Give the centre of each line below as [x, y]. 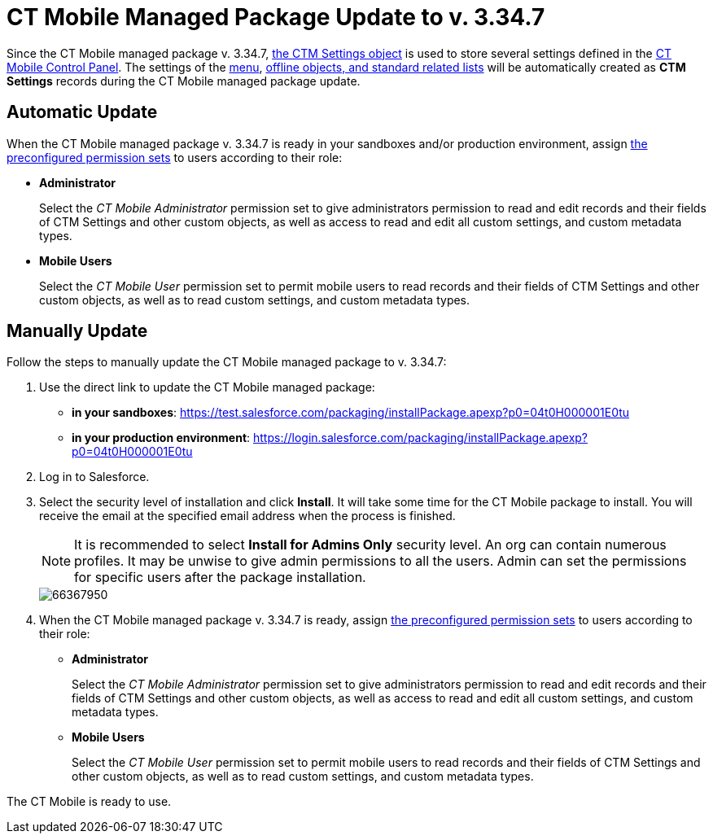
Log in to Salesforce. [94, 477]
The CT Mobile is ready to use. [89, 802]
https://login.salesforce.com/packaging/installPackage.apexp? [421, 438]
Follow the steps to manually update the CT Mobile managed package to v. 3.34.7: [227, 362]
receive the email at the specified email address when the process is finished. [247, 516]
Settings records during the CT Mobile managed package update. [184, 81]
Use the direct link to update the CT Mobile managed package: [207, 387]
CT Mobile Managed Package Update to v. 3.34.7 [276, 17]
